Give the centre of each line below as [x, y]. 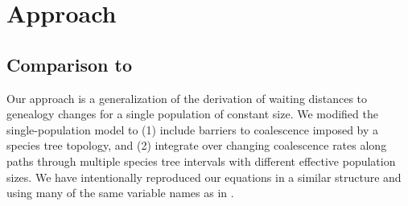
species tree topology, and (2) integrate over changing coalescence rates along [197, 145]
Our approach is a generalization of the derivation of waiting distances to [187, 98]
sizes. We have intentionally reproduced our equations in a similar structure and [204, 177]
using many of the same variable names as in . [120, 193]
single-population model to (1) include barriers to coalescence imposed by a [193, 129]
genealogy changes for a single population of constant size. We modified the [192, 114]
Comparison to [69, 64]
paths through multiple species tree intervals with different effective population [201, 161]
